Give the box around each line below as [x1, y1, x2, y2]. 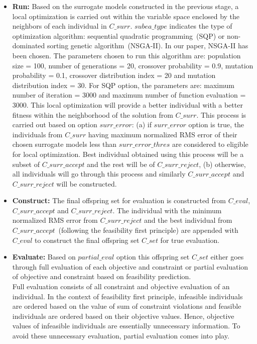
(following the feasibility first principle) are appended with [58, 225, 238, 235]
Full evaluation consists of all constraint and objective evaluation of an [12, 281, 230, 292]
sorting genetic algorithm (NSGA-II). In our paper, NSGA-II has [47, 40, 248, 51]
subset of [12, 158, 40, 169]
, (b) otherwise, [199, 158, 246, 169]
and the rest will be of [87, 158, 155, 169]
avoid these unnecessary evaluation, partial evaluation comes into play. [12, 330, 229, 340]
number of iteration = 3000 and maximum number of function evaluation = [12, 90, 246, 100]
